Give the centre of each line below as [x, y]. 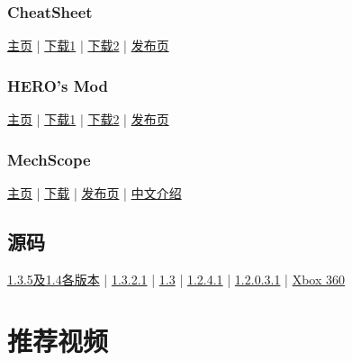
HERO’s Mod [58, 85]
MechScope [49, 159]
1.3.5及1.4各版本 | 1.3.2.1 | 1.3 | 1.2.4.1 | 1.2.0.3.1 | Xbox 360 [176, 279]
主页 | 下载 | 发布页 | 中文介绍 [95, 192]
